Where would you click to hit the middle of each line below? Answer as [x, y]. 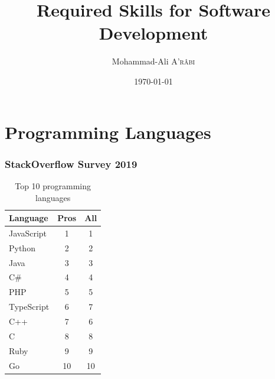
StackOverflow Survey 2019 [71, 163]
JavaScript [28, 233]
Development [153, 33]
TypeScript [29, 307]
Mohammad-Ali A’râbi [153, 61]
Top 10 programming [53, 185]
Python [22, 247]
